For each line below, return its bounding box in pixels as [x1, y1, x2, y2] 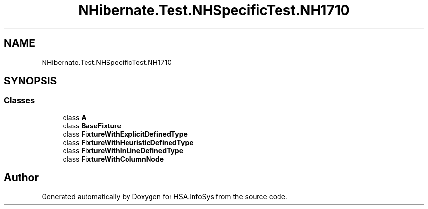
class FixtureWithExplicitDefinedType [63, 129, 188, 138]
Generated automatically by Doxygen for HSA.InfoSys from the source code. [42, 192, 287, 201]
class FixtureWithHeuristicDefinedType [63, 138, 193, 146]
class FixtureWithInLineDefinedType [63, 146, 184, 155]
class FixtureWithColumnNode [63, 154, 164, 163]
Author [4, 171, 39, 184]
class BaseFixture [63, 121, 121, 130]
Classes [4, 95, 35, 105]
